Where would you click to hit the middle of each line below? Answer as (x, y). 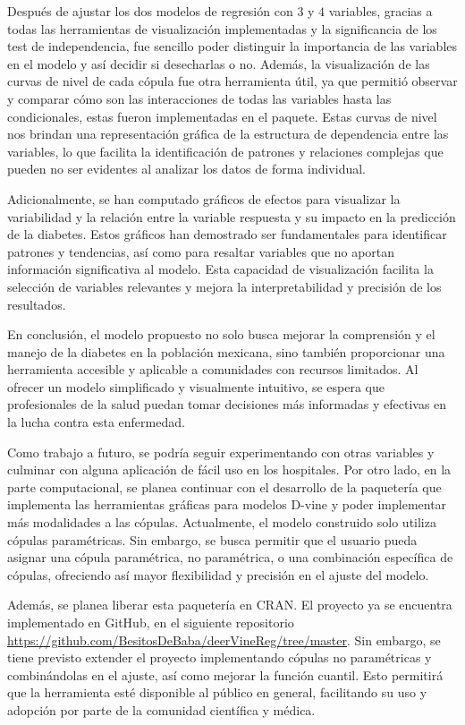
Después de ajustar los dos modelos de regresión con (150, 11)
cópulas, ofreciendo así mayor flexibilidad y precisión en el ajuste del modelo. (218, 574)
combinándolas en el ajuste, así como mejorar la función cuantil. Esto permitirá (225, 674)
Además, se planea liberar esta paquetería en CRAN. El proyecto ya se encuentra (230, 605)
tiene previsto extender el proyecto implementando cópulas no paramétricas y (220, 657)
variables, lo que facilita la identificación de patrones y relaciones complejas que (225, 151)
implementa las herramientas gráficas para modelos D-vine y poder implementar (227, 504)
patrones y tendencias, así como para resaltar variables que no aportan (201, 251)
